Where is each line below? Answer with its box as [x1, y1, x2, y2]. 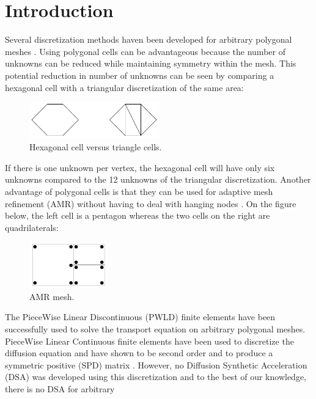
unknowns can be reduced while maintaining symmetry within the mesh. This [5, 57, 296, 70]
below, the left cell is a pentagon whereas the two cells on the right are [5, 209, 270, 222]
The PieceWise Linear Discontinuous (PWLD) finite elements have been [5, 310, 276, 323]
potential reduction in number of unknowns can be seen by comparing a [5, 68, 274, 81]
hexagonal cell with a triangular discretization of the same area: [5, 81, 244, 93]
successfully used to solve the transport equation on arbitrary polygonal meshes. [5, 322, 306, 335]
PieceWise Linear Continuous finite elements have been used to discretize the [5, 334, 294, 347]
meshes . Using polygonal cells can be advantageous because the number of [5, 45, 285, 57]
